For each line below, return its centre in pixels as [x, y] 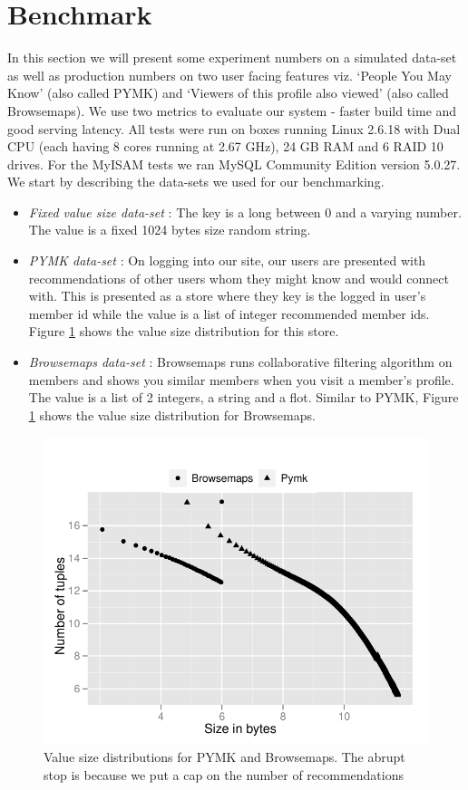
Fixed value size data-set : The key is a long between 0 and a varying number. [245, 212]
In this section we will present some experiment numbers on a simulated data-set [232, 58]
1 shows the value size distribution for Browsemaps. [172, 414]
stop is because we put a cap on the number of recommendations [224, 774]
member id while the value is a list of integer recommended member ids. [229, 313]
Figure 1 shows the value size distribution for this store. [184, 331]
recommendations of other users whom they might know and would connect [239, 278]
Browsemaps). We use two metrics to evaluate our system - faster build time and [232, 110]
